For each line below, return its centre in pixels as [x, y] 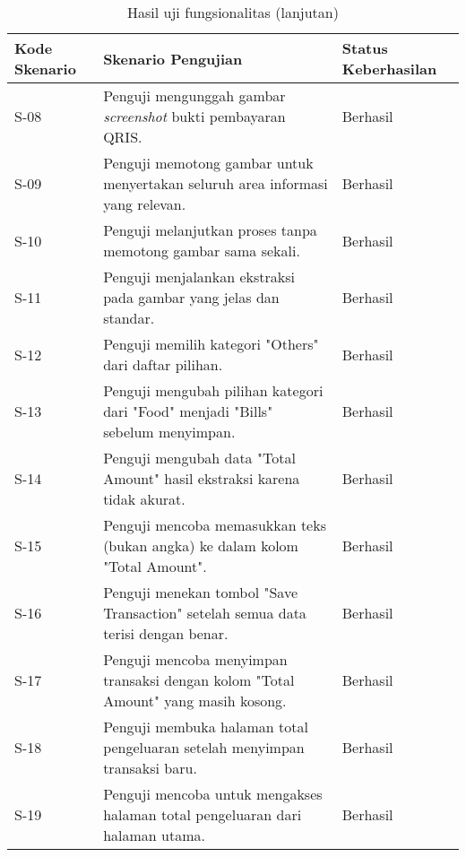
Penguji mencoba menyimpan [195, 659]
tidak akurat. [144, 499]
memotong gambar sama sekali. [202, 251]
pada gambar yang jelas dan [191, 297]
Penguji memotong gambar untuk [208, 163]
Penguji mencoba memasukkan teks [215, 525]
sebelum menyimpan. [169, 432]
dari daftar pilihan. [163, 364]
